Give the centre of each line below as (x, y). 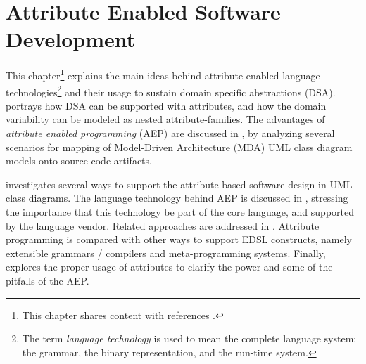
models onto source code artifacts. (79, 161)
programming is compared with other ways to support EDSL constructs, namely (179, 239)
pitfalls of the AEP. (48, 280)
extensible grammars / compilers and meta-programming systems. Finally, (166, 253)
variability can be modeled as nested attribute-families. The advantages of (165, 119)
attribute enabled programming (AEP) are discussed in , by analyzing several (170, 133)
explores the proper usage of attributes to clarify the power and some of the (169, 267)
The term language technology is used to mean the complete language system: (189, 338)
